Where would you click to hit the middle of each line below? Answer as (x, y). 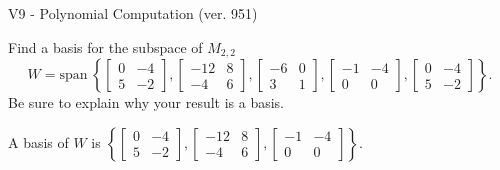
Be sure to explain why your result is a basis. (146, 102)
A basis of (38, 141)
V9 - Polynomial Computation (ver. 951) (133, 13)
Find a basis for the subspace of (105, 46)
